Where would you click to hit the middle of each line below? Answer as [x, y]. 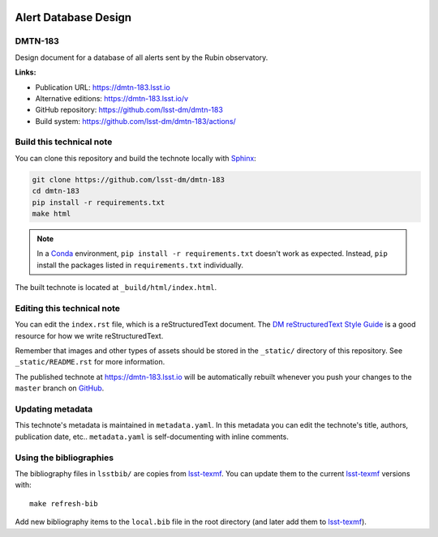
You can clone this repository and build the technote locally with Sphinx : [136, 158]
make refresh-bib [64, 503]
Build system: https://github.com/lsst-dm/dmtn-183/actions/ [136, 121]
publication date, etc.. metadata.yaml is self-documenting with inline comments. [152, 437]
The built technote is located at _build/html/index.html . [116, 288]
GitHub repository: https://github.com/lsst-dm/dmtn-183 [129, 110]
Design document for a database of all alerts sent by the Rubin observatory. [142, 58]
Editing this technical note [68, 308]
